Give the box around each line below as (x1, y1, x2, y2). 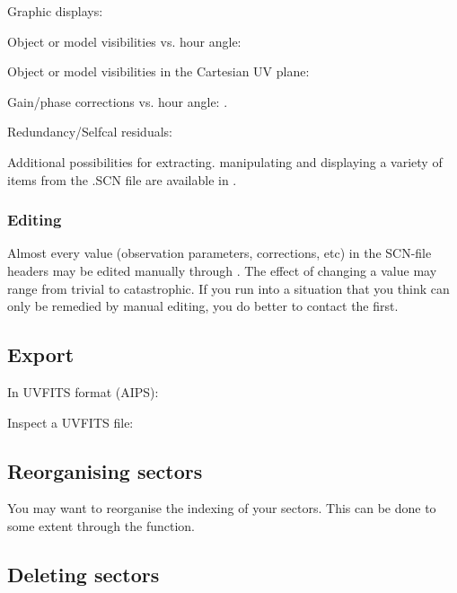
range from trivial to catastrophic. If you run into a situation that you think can (7, 279, 450, 297)
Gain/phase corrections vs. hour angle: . (7, 92, 228, 111)
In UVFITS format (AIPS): (7, 382, 159, 401)
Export (7, 341, 75, 368)
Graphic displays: (7, 2, 103, 20)
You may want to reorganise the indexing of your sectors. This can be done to (7, 499, 436, 518)
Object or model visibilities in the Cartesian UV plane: (7, 62, 310, 81)
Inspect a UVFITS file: (7, 412, 134, 431)
